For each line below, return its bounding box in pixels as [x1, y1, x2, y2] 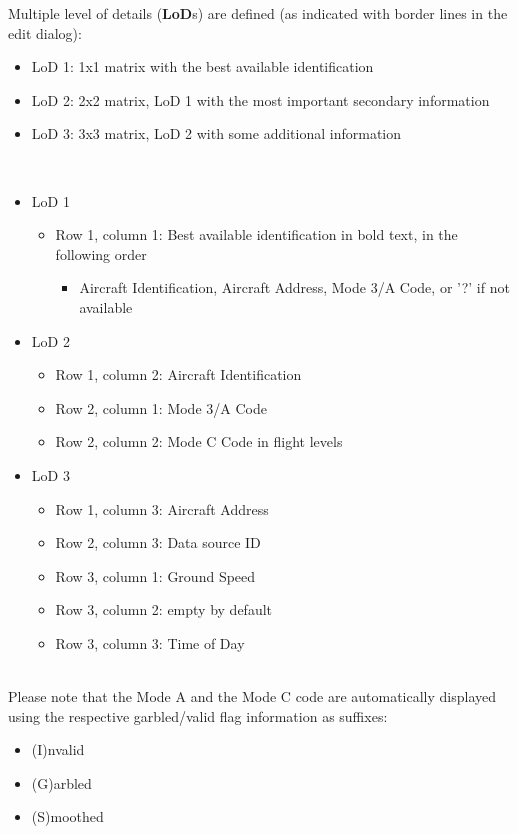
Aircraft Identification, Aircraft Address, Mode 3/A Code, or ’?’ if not [79, 277, 510, 298]
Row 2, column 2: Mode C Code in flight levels [55, 431, 343, 452]
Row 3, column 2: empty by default [55, 599, 273, 620]
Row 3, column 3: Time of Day [55, 632, 245, 653]
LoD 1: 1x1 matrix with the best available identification [31, 56, 374, 77]
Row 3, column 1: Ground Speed [55, 565, 256, 586]
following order [55, 243, 147, 264]
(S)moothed [31, 806, 104, 827]
